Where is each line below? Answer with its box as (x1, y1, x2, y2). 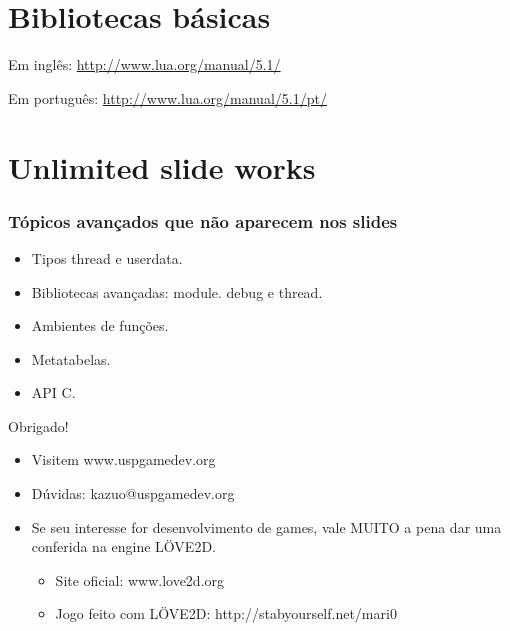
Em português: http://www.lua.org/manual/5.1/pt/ (8, 87, 327, 108)
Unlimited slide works (8, 146, 316, 187)
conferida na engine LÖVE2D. (31, 536, 216, 557)
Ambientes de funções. (31, 315, 169, 336)
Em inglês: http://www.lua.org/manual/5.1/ (8, 54, 281, 75)
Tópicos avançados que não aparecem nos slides (8, 208, 398, 233)
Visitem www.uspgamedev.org (31, 449, 216, 470)
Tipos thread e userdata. (31, 247, 183, 268)
